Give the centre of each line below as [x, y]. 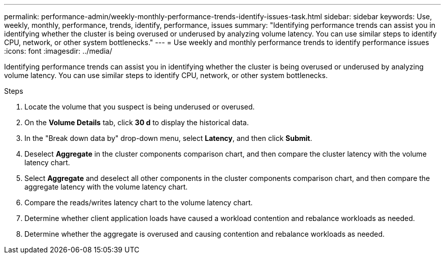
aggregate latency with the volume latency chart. [106, 187]
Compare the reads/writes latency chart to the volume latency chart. [139, 202]
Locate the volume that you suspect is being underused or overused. [140, 107]
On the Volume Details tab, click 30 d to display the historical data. [137, 122]
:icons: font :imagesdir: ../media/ [58, 51]
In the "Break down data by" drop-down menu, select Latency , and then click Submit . [168, 138]
